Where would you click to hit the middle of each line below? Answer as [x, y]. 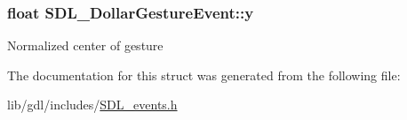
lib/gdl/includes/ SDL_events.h [92, 105]
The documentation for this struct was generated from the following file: [204, 75]
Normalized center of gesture [85, 45]
